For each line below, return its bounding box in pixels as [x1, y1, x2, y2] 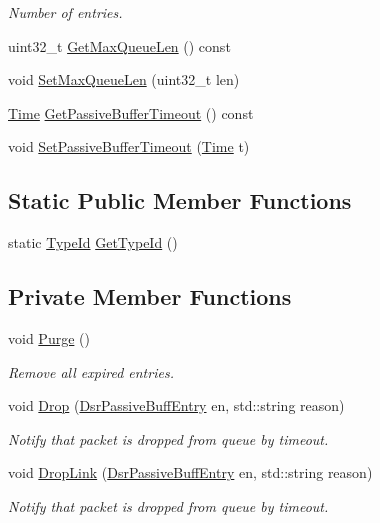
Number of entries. [8, 2, 123, 22]
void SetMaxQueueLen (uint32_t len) [8, 69, 240, 90]
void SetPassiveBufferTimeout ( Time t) [8, 136, 250, 157]
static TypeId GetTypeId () [8, 232, 178, 253]
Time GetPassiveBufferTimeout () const [8, 102, 254, 123]
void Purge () [8, 327, 90, 348]
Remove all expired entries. [8, 361, 174, 382]
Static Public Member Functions [8, 185, 352, 216]
